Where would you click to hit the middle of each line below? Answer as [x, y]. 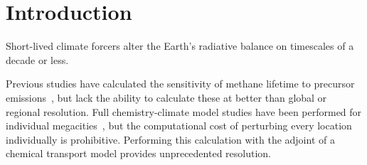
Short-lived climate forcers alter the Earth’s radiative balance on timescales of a [180, 46]
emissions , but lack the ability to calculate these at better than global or [166, 97]
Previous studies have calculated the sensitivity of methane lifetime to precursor [180, 84]
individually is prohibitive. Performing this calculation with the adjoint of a [170, 139]
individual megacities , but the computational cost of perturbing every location [179, 126]
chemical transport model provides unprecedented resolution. [139, 153]
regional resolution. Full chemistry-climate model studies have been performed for [184, 111]
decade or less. [37, 59]
